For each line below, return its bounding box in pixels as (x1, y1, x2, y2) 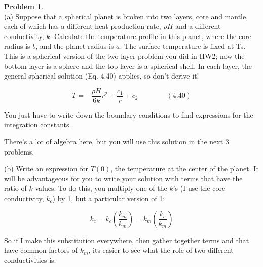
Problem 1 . (4, 1, 44, 11)
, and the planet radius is (35, 41, 114, 51)
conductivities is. (4, 254, 56, 265)
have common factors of (4, 245, 78, 255)
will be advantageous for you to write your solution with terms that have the (4, 173, 243, 183)
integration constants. (4, 119, 71, 130)
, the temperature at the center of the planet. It (110, 163, 259, 174)
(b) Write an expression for (4, 163, 88, 174)
